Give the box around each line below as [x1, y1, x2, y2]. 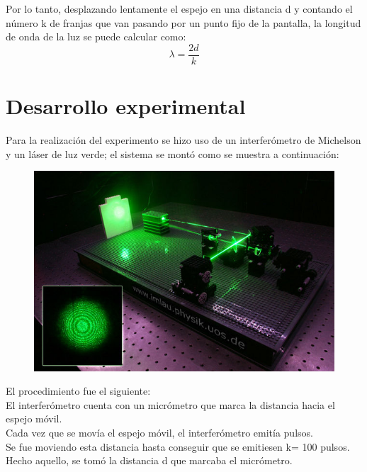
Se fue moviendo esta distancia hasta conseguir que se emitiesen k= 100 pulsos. [6, 439, 350, 454]
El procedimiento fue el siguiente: [6, 383, 151, 398]
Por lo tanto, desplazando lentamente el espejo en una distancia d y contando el [6, 1, 353, 16]
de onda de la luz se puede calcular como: [6, 29, 186, 44]
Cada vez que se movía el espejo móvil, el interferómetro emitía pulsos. [6, 425, 313, 439]
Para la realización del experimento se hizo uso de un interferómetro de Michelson [6, 132, 361, 147]
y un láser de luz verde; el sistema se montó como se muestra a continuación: [6, 146, 339, 161]
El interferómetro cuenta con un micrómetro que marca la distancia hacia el [6, 397, 335, 412]
